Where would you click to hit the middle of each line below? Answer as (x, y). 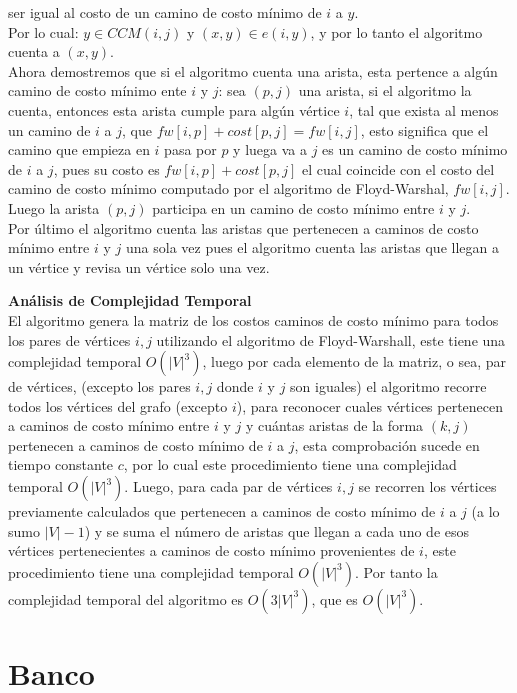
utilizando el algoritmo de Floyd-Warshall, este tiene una (331, 339)
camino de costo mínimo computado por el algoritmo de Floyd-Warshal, (228, 188)
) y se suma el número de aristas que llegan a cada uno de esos (277, 530)
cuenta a (34, 51)
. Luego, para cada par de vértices (228, 486)
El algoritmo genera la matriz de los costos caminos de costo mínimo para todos (253, 319)
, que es (334, 598)
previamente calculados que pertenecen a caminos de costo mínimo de (222, 511)
